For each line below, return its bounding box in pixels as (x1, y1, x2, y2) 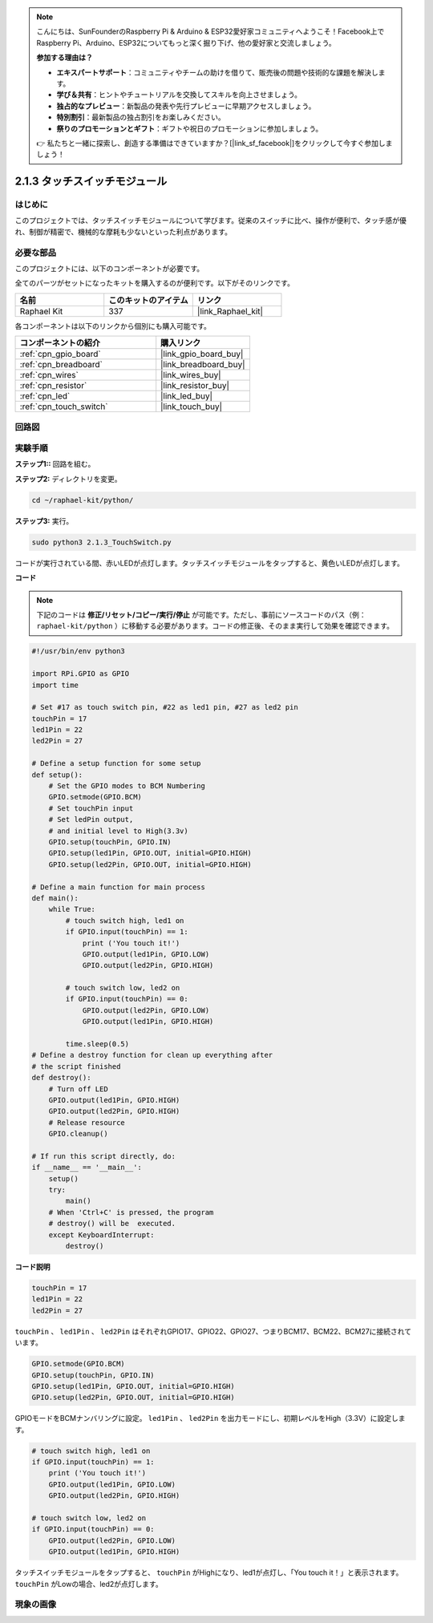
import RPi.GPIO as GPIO (31, 670, 130, 678)
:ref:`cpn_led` (19, 391, 71, 402)
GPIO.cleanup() (48, 1129, 108, 1139)
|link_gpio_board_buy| (160, 349, 244, 360)
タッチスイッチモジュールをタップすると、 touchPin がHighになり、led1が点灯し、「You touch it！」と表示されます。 (14, 1568, 403, 1577)
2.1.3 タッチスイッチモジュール (14, 175, 168, 188)
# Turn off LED (48, 1084, 108, 1094)
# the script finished (31, 1062, 121, 1071)
